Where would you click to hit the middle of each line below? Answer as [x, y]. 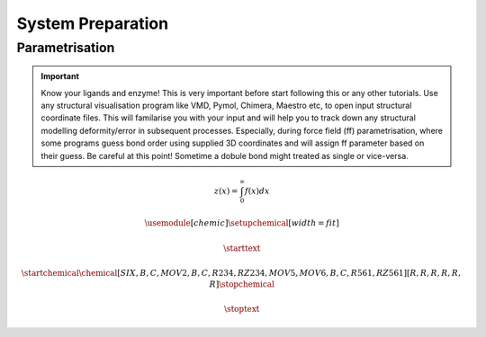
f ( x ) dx [257, 191]
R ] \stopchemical [242, 284]
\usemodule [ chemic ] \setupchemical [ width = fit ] [242, 223]
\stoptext [242, 309]
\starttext [242, 248]
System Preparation [93, 23]
